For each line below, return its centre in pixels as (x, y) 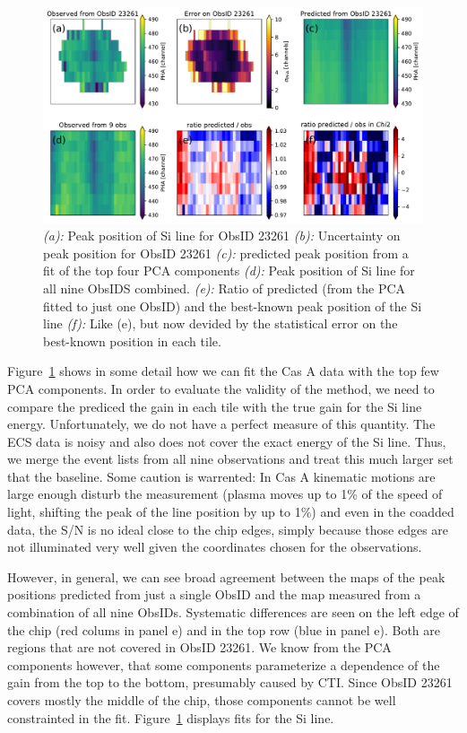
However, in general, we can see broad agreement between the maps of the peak (226, 576)
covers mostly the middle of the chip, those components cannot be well (202, 700)
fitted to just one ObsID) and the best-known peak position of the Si (233, 305)
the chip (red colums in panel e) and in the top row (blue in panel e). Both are (224, 629)
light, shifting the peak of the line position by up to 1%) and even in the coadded (231, 512)
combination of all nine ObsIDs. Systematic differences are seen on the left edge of (233, 612)
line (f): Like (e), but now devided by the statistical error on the (221, 323)
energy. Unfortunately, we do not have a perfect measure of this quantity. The (221, 424)
